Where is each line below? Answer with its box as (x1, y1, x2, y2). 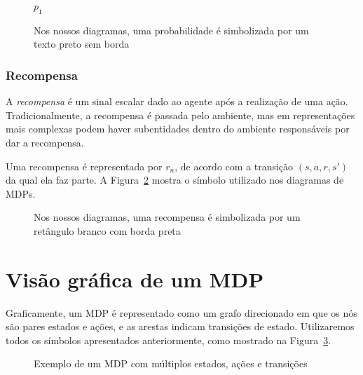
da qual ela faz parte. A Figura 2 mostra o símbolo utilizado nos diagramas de (6, 172, 344, 187)
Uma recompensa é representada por (6, 158, 163, 173)
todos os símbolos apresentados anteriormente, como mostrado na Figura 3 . (6, 332, 331, 347)
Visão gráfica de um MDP (6, 264, 264, 293)
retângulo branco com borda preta (34, 223, 181, 238)
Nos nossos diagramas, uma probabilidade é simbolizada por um (34, 22, 309, 37)
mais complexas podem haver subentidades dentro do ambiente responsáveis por (6, 121, 350, 136)
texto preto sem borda (34, 36, 130, 51)
